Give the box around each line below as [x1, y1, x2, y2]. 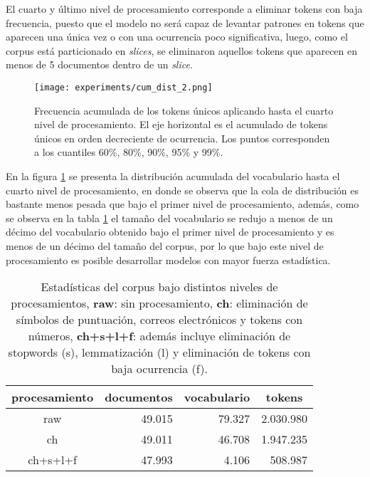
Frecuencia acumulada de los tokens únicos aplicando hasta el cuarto [34, 103, 334, 117]
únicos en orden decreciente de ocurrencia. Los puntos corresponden [34, 130, 330, 145]
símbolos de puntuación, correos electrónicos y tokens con [16, 311, 303, 328]
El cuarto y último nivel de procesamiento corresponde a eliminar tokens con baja [6, 1, 363, 16]
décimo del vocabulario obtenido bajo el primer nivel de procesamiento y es [6, 224, 334, 239]
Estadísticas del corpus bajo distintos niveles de [41, 278, 278, 295]
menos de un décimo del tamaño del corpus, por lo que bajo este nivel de [6, 238, 324, 253]
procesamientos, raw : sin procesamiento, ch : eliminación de [11, 295, 308, 312]
